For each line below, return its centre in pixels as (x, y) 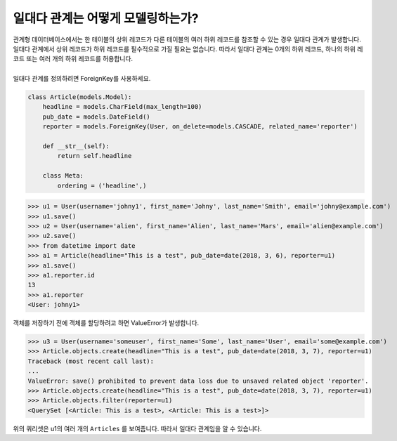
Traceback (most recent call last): (91, 361)
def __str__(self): (76, 146)
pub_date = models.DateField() (96, 117)
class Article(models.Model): (80, 97)
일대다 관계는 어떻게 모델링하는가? (106, 18)
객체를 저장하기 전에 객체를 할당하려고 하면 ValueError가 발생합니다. (106, 323)
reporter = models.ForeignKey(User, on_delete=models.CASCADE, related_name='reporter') (200, 127)
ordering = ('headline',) (102, 185)
